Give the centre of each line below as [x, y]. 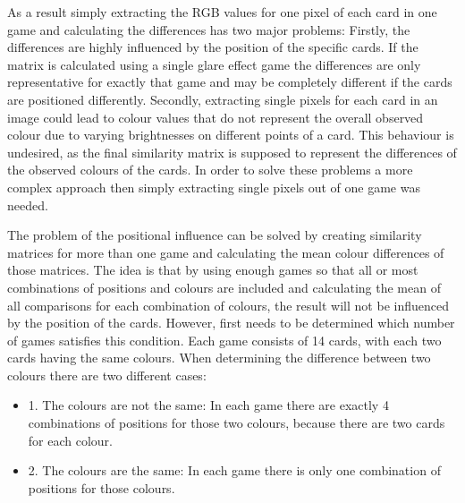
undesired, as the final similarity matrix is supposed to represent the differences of [232, 152]
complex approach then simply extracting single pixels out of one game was [214, 187]
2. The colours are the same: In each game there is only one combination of [234, 470]
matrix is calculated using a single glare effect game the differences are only [214, 64]
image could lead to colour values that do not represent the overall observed [216, 117]
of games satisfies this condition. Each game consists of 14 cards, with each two [224, 340]
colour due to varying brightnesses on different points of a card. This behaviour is [231, 135]
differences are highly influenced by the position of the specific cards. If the [213, 47]
